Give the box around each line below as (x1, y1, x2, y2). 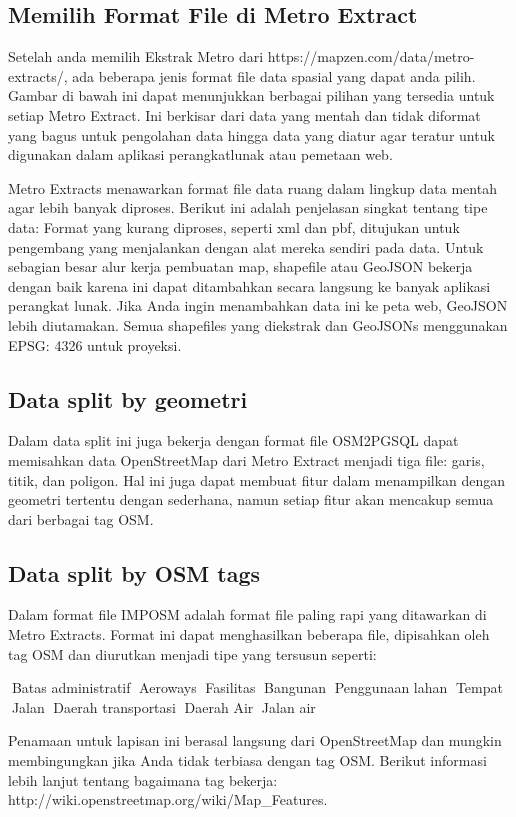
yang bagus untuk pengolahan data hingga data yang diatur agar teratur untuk (8, 124, 495, 145)
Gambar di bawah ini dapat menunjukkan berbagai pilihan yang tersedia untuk (8, 85, 495, 106)
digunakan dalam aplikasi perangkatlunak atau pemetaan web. (8, 144, 393, 165)
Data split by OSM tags (8, 557, 261, 588)
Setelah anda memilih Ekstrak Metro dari (8, 46, 264, 67)
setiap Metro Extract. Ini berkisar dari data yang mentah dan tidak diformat (8, 104, 481, 125)
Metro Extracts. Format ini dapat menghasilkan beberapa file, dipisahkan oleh (8, 624, 490, 645)
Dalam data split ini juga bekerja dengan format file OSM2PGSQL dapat (8, 430, 459, 451)
